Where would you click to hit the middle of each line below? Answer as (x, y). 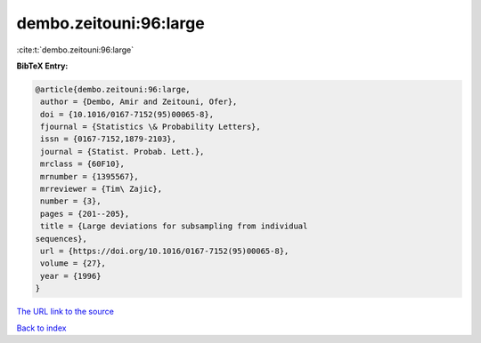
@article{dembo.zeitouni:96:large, (113, 89)
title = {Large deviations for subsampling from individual (174, 226)
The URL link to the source (65, 312)
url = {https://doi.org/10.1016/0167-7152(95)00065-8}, (165, 251)
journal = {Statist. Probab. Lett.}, (122, 152)
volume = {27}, (73, 263)
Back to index (41, 328)
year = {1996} (71, 276)
